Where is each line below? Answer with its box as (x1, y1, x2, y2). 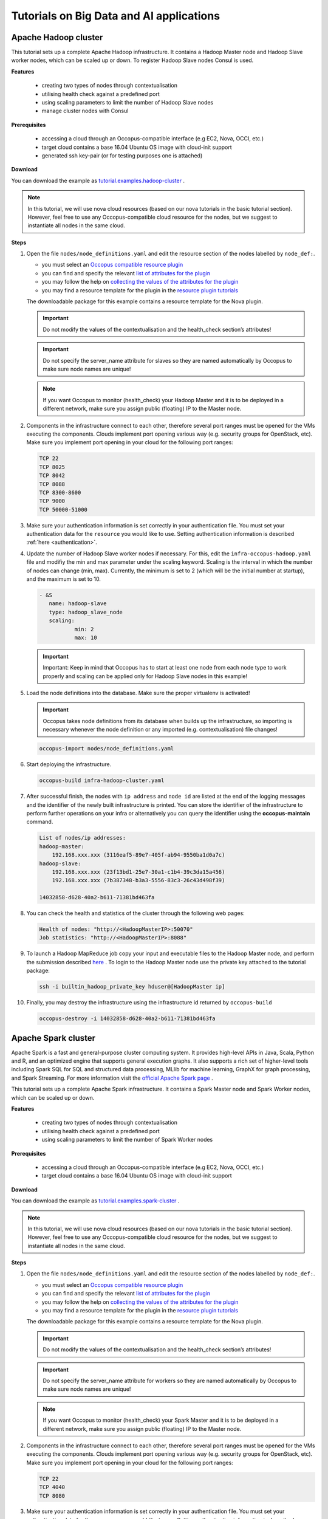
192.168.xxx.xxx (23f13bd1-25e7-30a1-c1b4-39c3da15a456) (52, 868, 225, 875)
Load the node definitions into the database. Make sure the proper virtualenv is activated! (26, 690, 250, 697)
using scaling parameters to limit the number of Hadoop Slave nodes (41, 99, 214, 106)
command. (26, 818, 53, 826)
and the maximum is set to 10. (26, 575, 101, 583)
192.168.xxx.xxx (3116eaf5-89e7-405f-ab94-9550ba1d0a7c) (52, 851, 225, 859)
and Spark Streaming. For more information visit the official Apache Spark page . (11, 1074, 213, 1082)
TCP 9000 (39, 498, 66, 504)
